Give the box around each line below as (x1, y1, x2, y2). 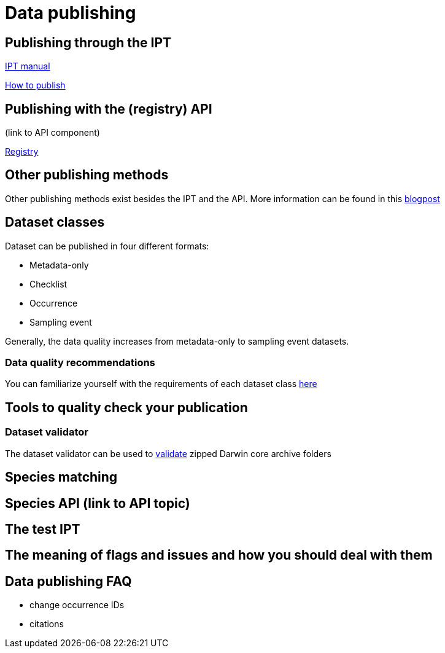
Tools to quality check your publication (5, 399, 248, 415)
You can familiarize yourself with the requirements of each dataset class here (5, 378, 317, 389)
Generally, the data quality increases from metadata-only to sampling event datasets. (5, 335, 349, 346)
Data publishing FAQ (5, 573, 132, 589)
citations (29, 619, 64, 630)
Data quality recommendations (5, 356, 155, 369)
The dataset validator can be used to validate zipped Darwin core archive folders (5, 448, 331, 459)
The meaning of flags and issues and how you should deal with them (5, 547, 433, 563)
